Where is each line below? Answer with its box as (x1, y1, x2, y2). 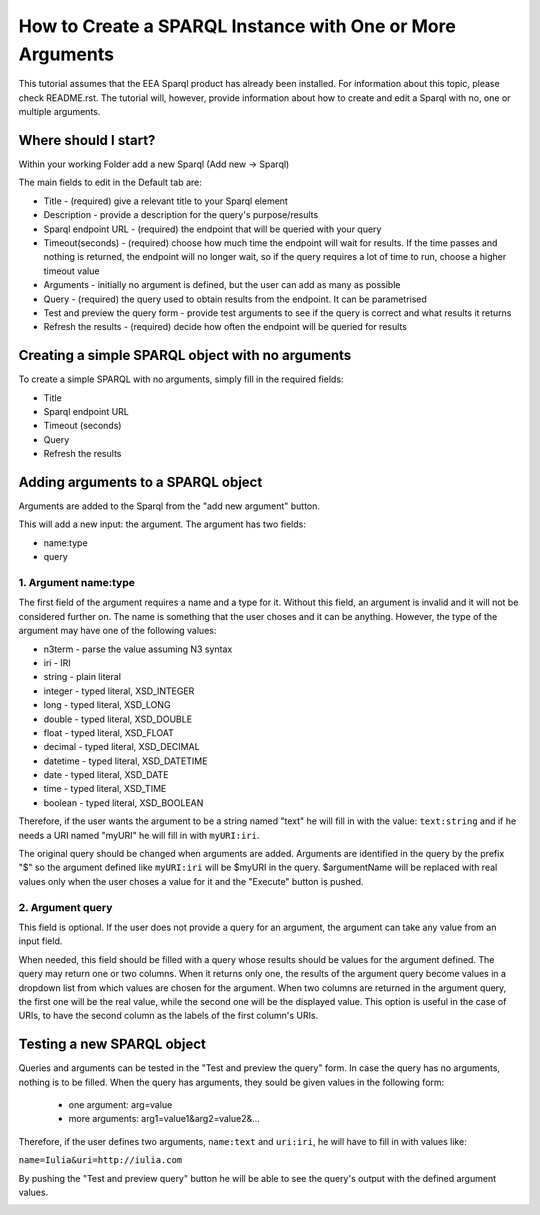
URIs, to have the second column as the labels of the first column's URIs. (18, 1010, 319, 1022)
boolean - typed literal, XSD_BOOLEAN (43, 796, 204, 809)
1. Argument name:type (18, 576, 135, 590)
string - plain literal (43, 671, 122, 683)
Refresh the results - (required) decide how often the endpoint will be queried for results (43, 321, 407, 333)
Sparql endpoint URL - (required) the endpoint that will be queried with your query (43, 223, 382, 235)
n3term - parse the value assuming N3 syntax (43, 643, 233, 655)
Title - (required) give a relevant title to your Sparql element (43, 195, 289, 207)
